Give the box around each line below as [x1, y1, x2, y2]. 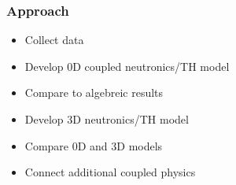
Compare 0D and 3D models [24, 137, 163, 154]
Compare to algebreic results [24, 84, 164, 101]
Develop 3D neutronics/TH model [24, 111, 189, 127]
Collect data [24, 31, 84, 48]
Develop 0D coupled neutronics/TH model [24, 57, 230, 74]
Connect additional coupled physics [24, 164, 196, 180]
